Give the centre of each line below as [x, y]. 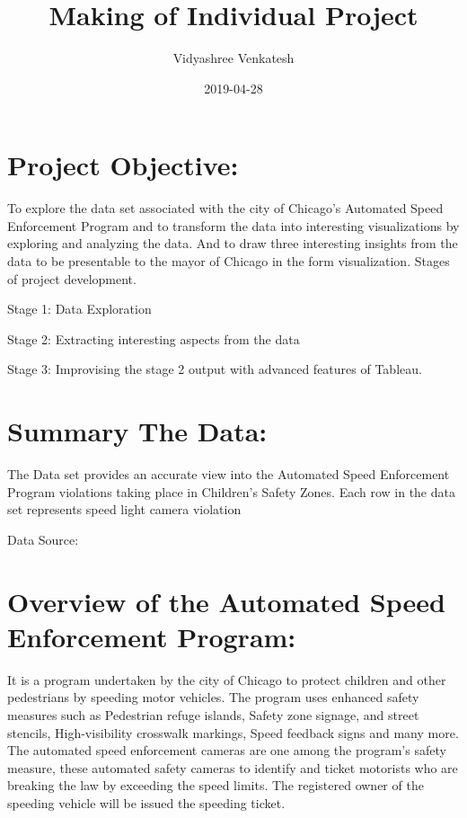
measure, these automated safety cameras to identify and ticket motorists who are [233, 767]
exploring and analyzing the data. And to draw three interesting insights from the [233, 243]
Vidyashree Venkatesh [233, 58]
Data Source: [43, 539]
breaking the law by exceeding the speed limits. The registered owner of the [216, 785]
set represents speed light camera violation [124, 509]
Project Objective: [123, 165]
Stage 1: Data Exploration [79, 309]
